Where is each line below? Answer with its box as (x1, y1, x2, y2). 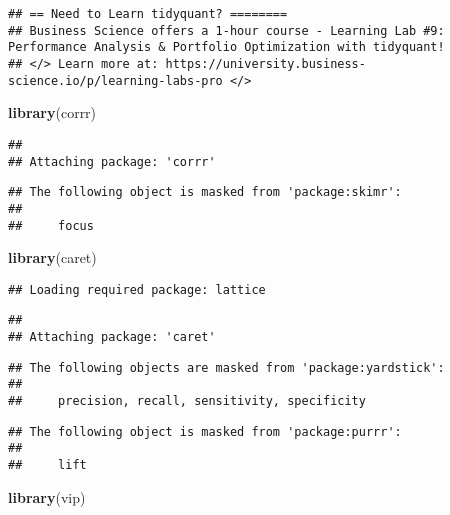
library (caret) (8, 247, 97, 268)
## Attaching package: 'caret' (8, 330, 216, 345)
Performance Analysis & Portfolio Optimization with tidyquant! (8, 40, 445, 55)
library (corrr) (8, 102, 97, 123)
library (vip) (8, 486, 86, 507)
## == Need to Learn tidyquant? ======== (8, 7, 288, 21)
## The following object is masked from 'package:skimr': (8, 185, 402, 200)
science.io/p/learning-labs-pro (8, 73, 223, 88)
